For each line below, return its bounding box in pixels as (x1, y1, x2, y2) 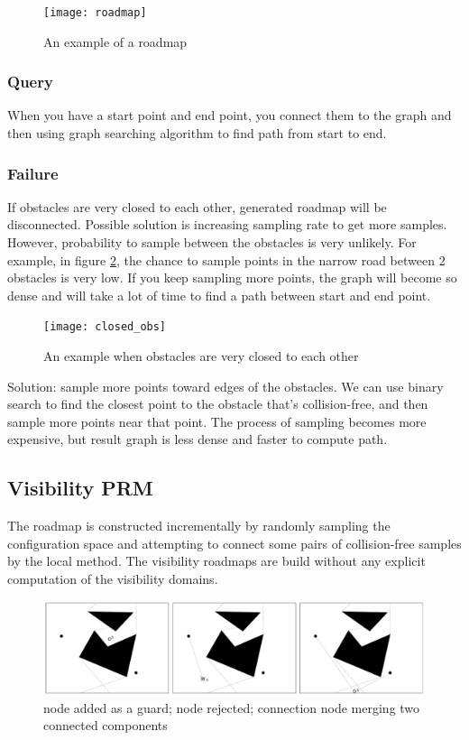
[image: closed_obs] (43, 320, 167, 334)
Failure (7, 162, 59, 184)
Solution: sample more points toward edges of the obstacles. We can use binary (7, 376, 444, 395)
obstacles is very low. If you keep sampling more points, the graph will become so (7, 268, 457, 287)
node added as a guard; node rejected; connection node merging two (43, 698, 420, 717)
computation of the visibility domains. (7, 569, 218, 588)
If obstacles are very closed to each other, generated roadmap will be (7, 197, 387, 216)
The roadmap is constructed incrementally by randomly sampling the (7, 516, 391, 535)
